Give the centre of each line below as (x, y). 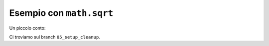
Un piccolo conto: (27, 28)
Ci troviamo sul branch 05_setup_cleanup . (55, 37)
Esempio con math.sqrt (61, 13)
